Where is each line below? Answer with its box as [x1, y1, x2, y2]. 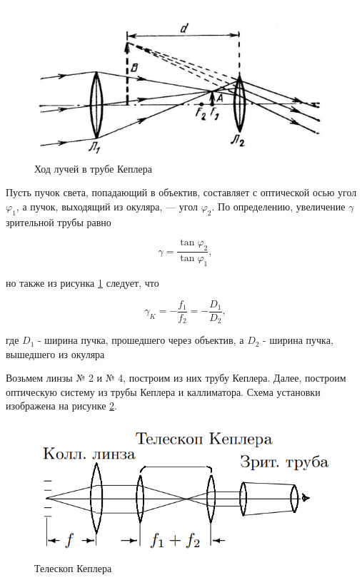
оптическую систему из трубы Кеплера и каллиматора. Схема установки [6, 384, 321, 399]
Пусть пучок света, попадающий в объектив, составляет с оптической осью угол [6, 185, 357, 200]
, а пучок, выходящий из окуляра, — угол [16, 198, 198, 213]
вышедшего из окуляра [6, 346, 105, 361]
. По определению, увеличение [211, 198, 346, 213]
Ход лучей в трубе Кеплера [34, 161, 152, 175]
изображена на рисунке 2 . [6, 398, 117, 413]
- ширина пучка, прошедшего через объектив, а [37, 332, 244, 347]
